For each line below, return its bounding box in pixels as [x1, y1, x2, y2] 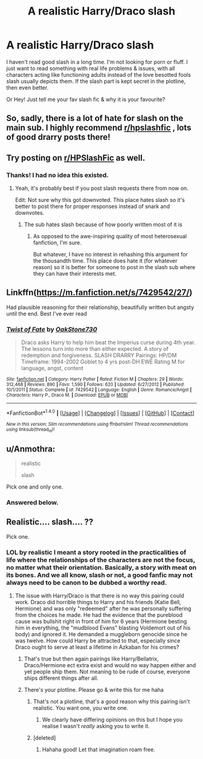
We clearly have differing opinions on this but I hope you [42, 715, 183, 723]
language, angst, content [21, 365, 83, 372]
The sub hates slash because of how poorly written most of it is [24, 221, 182, 228]
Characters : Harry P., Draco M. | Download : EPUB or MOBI [6, 392, 128, 399]
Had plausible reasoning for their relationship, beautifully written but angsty [6, 304, 195, 311]
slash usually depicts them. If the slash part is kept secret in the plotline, [6, 77, 186, 85]
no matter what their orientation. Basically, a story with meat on [6, 563, 197, 572]
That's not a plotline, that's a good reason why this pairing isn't [33, 697, 190, 705]
